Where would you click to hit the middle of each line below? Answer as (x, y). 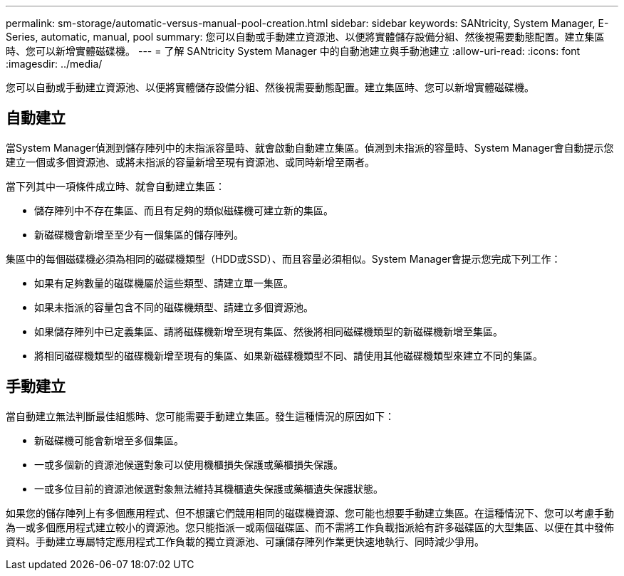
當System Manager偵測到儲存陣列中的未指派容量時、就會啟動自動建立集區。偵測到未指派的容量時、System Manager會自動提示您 (310, 147)
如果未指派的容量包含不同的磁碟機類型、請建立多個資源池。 (174, 307)
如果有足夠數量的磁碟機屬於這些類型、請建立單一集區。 (164, 283)
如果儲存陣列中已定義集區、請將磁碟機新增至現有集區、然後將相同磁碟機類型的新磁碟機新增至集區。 (269, 331)
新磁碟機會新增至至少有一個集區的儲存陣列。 (139, 234)
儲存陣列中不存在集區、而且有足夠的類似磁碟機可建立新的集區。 (184, 210)
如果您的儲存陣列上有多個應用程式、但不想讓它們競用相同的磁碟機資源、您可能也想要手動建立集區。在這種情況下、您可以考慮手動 (310, 513)
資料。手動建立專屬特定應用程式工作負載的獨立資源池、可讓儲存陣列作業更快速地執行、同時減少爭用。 (245, 541)
